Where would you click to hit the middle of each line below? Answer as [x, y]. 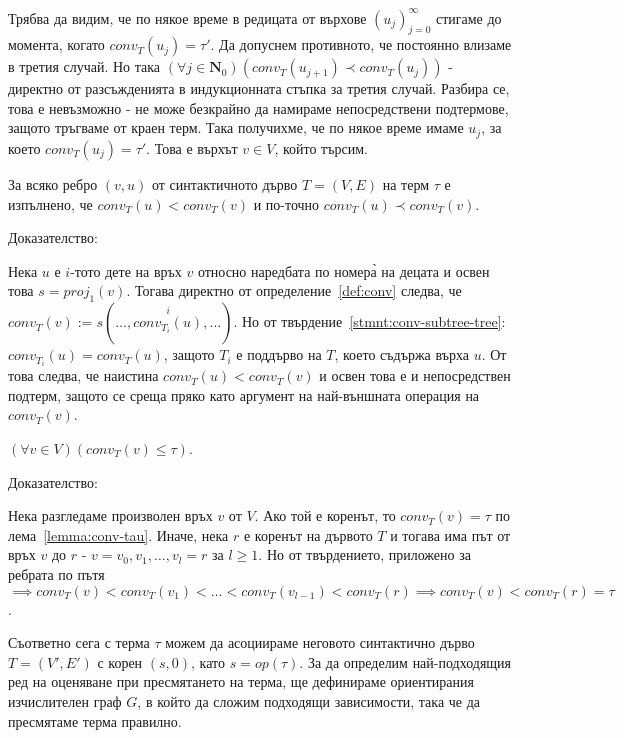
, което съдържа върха [401, 354]
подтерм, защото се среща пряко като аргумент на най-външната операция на [244, 394]
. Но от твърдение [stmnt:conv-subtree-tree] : [369, 321]
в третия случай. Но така [84, 66]
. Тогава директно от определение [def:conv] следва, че [294, 290]
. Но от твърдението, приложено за [364, 554]
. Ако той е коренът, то [325, 515]
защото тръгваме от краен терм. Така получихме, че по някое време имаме [236, 127]
